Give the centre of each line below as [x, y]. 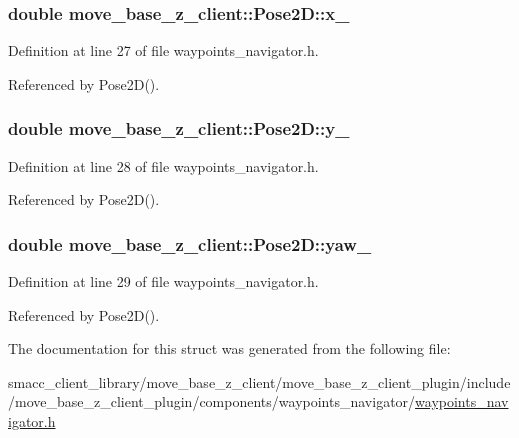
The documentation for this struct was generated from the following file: [229, 348]
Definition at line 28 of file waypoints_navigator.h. [163, 165]
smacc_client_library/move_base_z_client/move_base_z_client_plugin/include [259, 381]
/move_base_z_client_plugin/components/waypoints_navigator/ [212, 401]
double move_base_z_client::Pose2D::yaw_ [190, 243]
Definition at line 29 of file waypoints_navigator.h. [163, 281]
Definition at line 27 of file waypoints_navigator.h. [163, 50]
